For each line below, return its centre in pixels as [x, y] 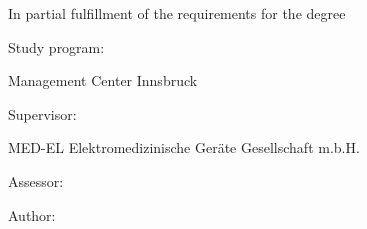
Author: [32, 214]
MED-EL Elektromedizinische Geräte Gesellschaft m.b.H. [184, 147]
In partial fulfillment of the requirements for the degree [177, 13]
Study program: [56, 46]
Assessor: [36, 180]
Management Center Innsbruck [103, 80]
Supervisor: [42, 113]
